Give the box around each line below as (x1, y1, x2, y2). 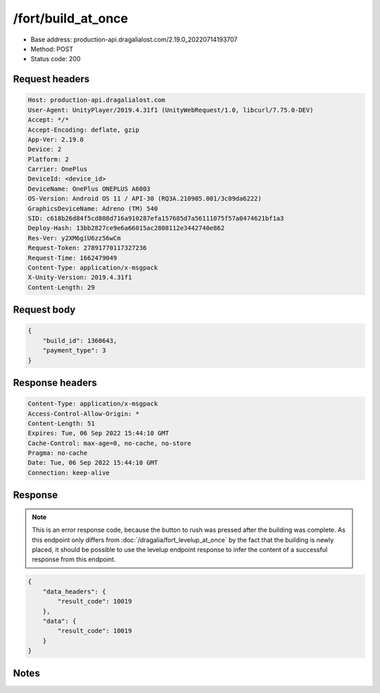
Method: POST (30, 44, 74, 53)
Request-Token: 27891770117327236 (27, 244, 147, 252)
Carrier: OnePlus (27, 166, 88, 173)
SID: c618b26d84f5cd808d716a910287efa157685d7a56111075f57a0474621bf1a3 (27, 215, 284, 223)
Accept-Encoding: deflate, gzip (27, 125, 140, 134)
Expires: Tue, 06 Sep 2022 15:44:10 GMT (27, 430, 169, 437)
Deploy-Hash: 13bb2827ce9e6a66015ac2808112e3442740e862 (27, 224, 225, 232)
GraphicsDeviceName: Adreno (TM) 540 (27, 204, 158, 213)
